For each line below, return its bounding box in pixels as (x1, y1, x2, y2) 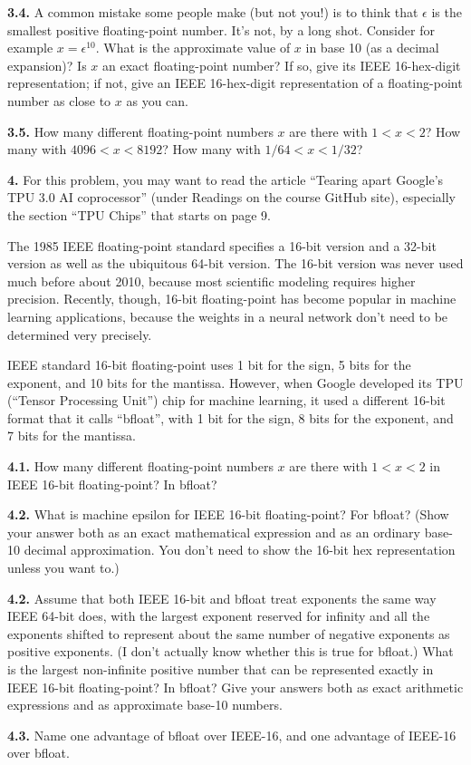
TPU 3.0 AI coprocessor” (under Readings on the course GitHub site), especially (7, 188, 456, 207)
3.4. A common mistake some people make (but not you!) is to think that (7, 3, 418, 21)
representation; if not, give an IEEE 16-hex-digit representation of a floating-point (7, 73, 463, 92)
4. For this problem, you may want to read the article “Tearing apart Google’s (7, 169, 444, 189)
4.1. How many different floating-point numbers (7, 457, 274, 476)
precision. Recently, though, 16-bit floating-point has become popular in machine (7, 289, 457, 308)
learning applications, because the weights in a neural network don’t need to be (7, 306, 448, 325)
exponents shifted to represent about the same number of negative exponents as (7, 624, 450, 643)
